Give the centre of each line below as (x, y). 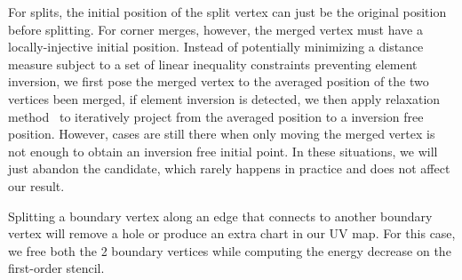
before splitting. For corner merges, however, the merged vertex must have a (215, 29)
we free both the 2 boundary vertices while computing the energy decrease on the (230, 250)
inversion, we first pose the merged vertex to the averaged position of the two (219, 81)
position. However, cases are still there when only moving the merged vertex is (222, 134)
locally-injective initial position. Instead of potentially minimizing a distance (216, 47)
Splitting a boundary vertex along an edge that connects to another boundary (220, 216)
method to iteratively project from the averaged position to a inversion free (216, 116)
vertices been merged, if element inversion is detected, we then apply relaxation (224, 98)
